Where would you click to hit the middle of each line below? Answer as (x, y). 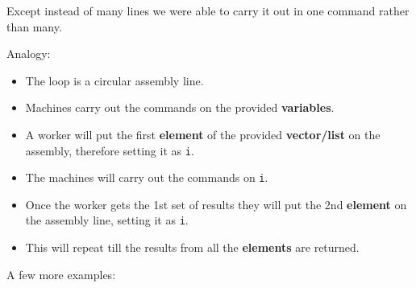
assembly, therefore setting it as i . (110, 150)
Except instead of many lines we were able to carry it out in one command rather (208, 10)
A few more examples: (61, 274)
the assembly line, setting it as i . (107, 220)
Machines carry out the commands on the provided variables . (180, 107)
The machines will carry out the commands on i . (147, 177)
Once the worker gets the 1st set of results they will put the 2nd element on (216, 204)
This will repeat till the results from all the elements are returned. (192, 247)
